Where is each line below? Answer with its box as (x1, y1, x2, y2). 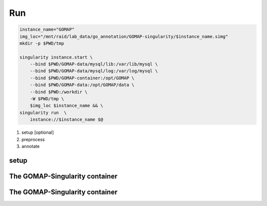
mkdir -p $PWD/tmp (19, 40, 64, 46)
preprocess (21, 136, 45, 142)
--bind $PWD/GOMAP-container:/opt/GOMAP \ (30, 75, 134, 81)
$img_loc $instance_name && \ (30, 103, 103, 108)
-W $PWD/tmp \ (30, 96, 64, 102)
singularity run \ (19, 109, 67, 115)
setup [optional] (21, 129, 54, 136)
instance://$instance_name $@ (30, 117, 103, 122)
